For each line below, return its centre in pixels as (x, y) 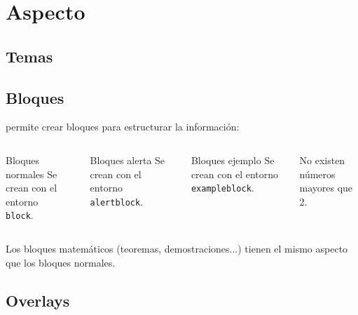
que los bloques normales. (61, 262)
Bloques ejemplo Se (233, 160)
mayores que (326, 188)
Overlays (38, 300)
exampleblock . (222, 188)
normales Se (32, 174)
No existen (322, 160)
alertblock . (117, 201)
